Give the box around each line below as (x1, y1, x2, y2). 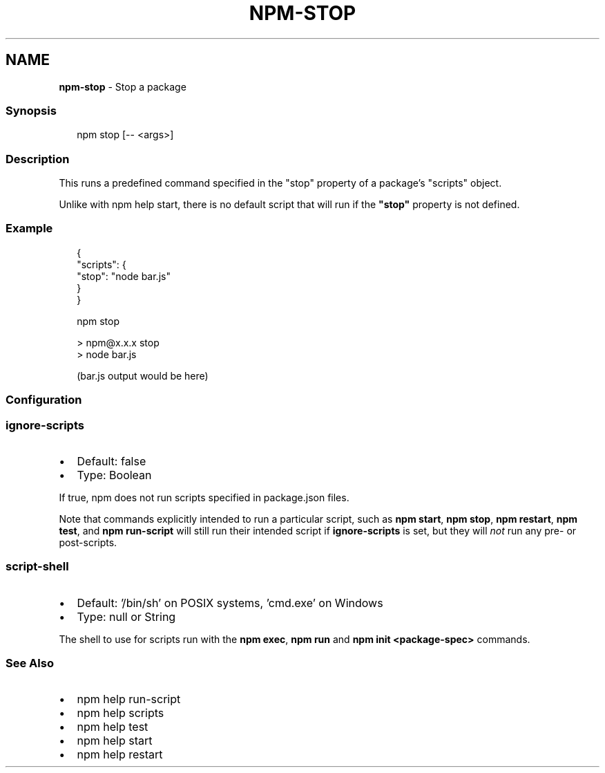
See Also (6, 656, 54, 671)
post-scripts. (59, 536, 117, 548)
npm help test (77, 720, 148, 734)
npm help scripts (77, 706, 164, 720)
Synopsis (6, 103, 57, 118)
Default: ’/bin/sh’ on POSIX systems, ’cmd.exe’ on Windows (77, 595, 383, 610)
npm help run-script (77, 692, 181, 707)
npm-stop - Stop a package (59, 80, 186, 93)
